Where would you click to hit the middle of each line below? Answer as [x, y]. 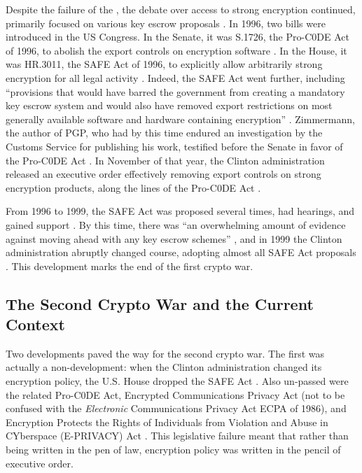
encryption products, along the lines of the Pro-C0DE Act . [133, 187]
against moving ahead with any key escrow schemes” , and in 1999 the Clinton [174, 238]
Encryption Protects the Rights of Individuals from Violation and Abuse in [167, 422]
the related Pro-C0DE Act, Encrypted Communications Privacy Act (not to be [175, 394]
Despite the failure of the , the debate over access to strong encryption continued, [181, 9]
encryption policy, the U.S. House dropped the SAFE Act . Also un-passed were [177, 381]
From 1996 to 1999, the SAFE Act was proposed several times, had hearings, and [180, 211]
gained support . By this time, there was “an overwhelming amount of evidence [176, 224]
